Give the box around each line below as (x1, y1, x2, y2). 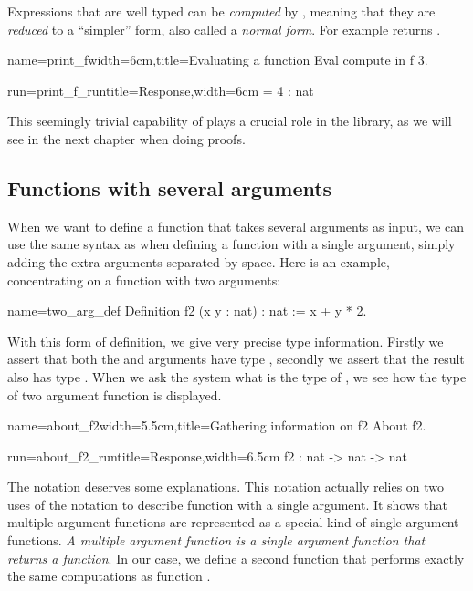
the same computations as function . (7, 566, 211, 586)
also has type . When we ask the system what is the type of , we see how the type (7, 367, 467, 386)
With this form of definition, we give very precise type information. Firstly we (7, 331, 444, 350)
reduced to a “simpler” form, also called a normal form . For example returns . (7, 19, 441, 38)
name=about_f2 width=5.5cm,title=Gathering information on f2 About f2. (7, 416, 426, 435)
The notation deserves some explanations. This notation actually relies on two (7, 477, 445, 496)
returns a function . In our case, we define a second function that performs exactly (7, 548, 465, 567)
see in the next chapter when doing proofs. (7, 129, 246, 148)
